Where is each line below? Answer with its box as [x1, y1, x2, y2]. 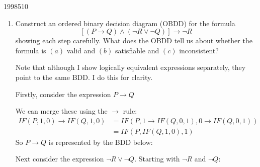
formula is [15, 45, 46, 55]
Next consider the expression [15, 153, 104, 164]
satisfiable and [115, 45, 159, 55]
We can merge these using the [15, 106, 108, 116]
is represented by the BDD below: [48, 136, 153, 147]
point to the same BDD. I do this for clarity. [15, 71, 153, 82]
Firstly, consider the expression [15, 89, 111, 99]
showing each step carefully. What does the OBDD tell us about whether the [15, 35, 252, 46]
